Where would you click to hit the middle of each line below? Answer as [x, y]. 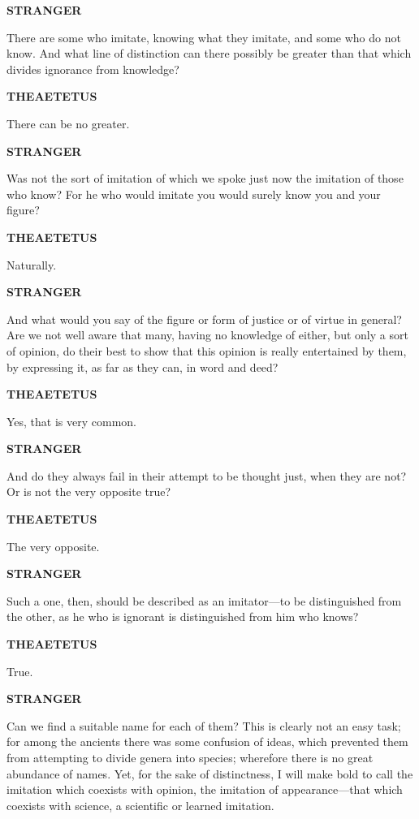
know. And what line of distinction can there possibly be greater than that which [209, 53]
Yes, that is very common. [72, 421]
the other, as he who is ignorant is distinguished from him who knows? [183, 616]
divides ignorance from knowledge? [93, 69]
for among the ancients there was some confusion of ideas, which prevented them [207, 741]
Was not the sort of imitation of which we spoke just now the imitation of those [205, 178]
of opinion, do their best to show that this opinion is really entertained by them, [207, 350]
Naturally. [32, 264]
